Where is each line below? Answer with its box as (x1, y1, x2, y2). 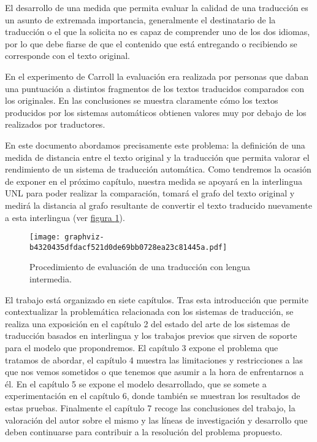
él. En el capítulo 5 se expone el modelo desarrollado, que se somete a (5, 377, 267, 390)
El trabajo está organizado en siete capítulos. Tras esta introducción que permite (5, 293, 309, 306)
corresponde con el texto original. (5, 49, 130, 62)
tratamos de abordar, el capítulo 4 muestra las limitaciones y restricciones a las (5, 353, 303, 366)
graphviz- (64, 233, 104, 242)
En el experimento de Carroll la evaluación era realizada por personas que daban (5, 69, 308, 82)
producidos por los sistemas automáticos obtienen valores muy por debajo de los (5, 106, 307, 118)
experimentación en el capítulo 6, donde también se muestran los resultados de (5, 389, 300, 402)
